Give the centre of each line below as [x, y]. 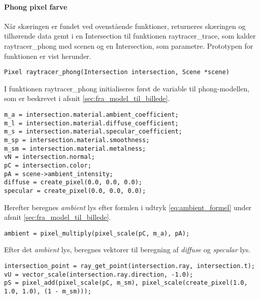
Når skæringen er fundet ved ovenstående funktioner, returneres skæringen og [125, 26]
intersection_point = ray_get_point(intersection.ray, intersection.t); [129, 266]
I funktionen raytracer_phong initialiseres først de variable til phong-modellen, [127, 88]
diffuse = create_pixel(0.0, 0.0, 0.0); [73, 182]
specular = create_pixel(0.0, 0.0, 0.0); [75, 191]
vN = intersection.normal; [50, 157]
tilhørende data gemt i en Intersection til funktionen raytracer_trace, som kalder [130, 36]
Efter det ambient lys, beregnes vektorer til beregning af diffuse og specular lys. [127, 250]
